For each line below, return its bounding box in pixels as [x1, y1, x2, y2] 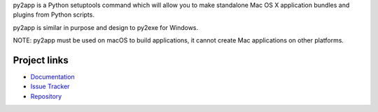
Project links [13, 54, 69, 66]
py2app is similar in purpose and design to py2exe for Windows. [13, 23, 199, 31]
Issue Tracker [30, 82, 70, 90]
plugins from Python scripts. [13, 10, 94, 19]
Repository [30, 92, 62, 100]
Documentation [30, 73, 75, 81]
